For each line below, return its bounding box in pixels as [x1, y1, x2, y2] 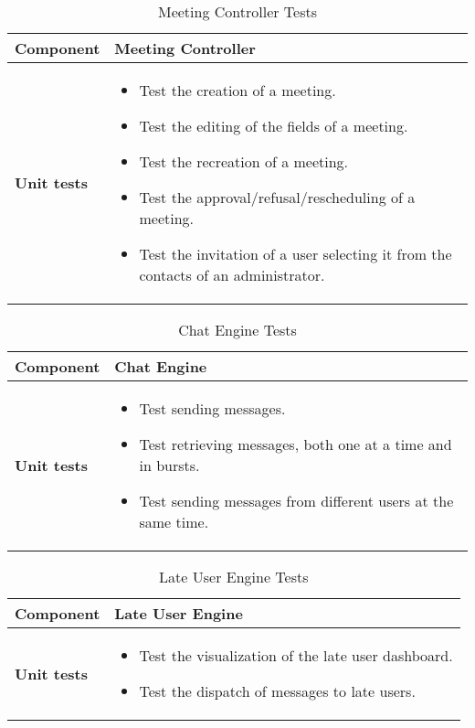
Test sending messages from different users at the [139, 490, 454, 511]
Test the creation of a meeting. [139, 80, 336, 101]
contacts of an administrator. [139, 264, 325, 285]
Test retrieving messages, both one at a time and [139, 434, 452, 455]
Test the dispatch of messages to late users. [139, 680, 416, 701]
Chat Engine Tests [178, 319, 297, 340]
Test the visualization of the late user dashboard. [139, 645, 453, 666]
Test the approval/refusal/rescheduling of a [139, 187, 416, 208]
